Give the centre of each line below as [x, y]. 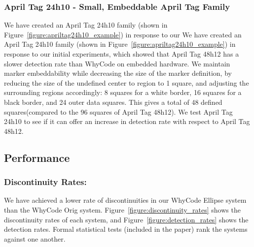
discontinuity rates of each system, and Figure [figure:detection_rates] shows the [126, 219]
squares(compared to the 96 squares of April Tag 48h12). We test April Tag [118, 111]
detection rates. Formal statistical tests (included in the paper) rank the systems [126, 229]
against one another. [35, 238]
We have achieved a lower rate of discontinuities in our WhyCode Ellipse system [125, 200]
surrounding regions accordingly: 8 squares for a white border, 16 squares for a [123, 92]
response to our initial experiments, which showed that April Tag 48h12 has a [122, 54]
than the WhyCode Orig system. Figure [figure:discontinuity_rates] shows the [122, 209]
